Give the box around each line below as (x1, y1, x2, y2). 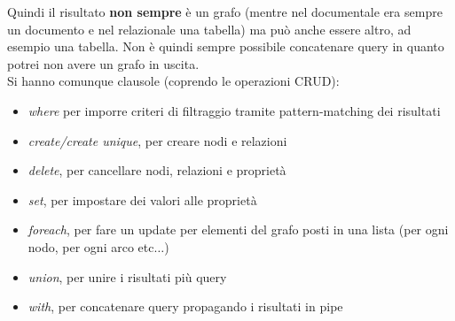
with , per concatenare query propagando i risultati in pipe (27, 297, 343, 316)
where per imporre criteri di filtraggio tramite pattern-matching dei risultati (27, 101, 441, 119)
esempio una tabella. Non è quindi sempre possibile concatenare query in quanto (7, 37, 444, 56)
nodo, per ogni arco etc (27, 237, 154, 256)
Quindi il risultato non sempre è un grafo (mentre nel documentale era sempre (7, 3, 443, 20)
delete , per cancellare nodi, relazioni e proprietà (27, 161, 286, 180)
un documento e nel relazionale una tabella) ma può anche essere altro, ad (7, 19, 412, 38)
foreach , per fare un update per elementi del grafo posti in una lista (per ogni (27, 220, 449, 239)
